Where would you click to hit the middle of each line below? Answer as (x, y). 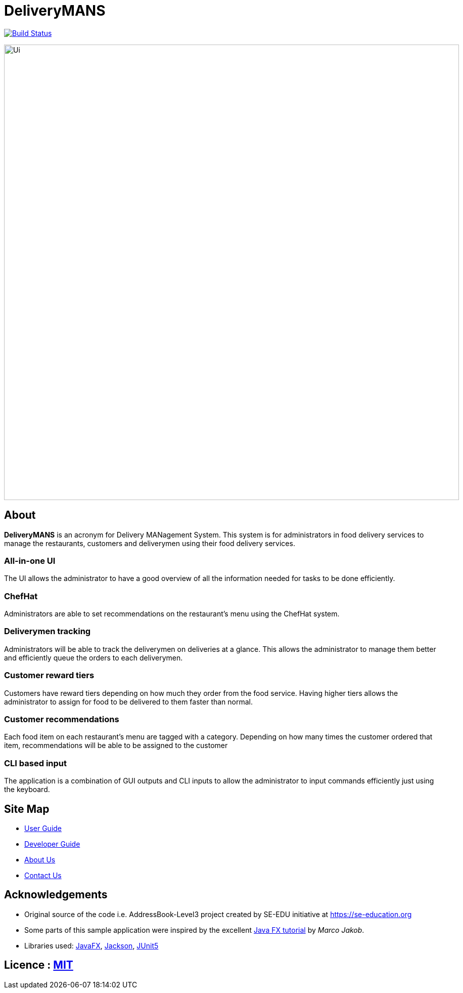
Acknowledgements (56, 895)
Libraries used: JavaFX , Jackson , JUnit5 (91, 945)
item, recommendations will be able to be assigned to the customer (116, 746)
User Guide (43, 828)
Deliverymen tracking (48, 631)
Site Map (27, 809)
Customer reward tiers (49, 675)
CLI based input (35, 763)
